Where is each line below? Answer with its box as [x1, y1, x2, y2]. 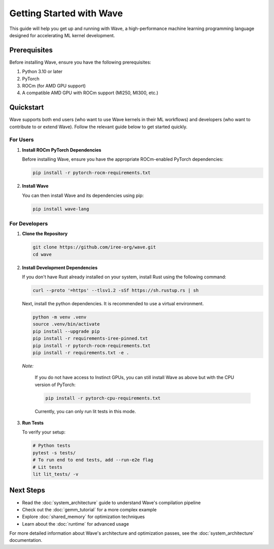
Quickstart [9, 103, 44, 112]
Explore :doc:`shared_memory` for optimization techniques [22, 514, 145, 520]
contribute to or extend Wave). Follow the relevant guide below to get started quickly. [9, 124, 188, 130]
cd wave [32, 251, 52, 257]
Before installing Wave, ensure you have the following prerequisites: [9, 59, 152, 65]
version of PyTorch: [35, 382, 76, 388]
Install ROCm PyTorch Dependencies [22, 147, 101, 153]
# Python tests [32, 443, 71, 449]
